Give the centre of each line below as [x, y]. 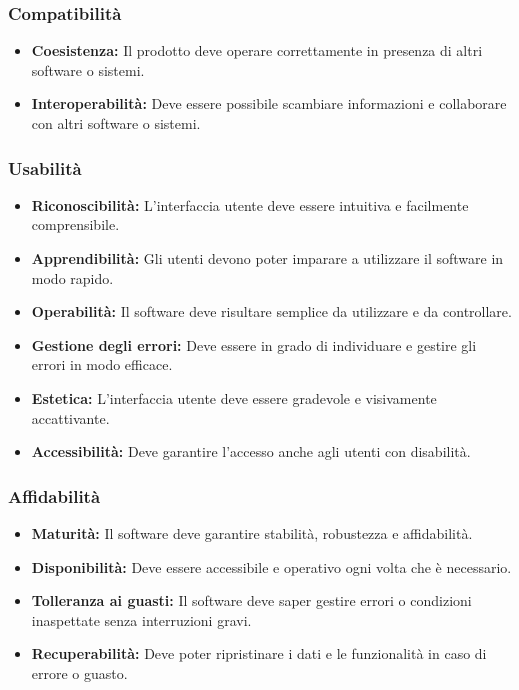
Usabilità [45, 167]
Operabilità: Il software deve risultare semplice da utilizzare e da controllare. [271, 311]
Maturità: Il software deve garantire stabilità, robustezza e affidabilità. [252, 532]
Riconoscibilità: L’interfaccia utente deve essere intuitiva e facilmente [250, 204]
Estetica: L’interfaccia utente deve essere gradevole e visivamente [234, 397]
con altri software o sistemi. [116, 123]
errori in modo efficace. [102, 364]
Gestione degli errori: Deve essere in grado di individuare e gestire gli [254, 344]
